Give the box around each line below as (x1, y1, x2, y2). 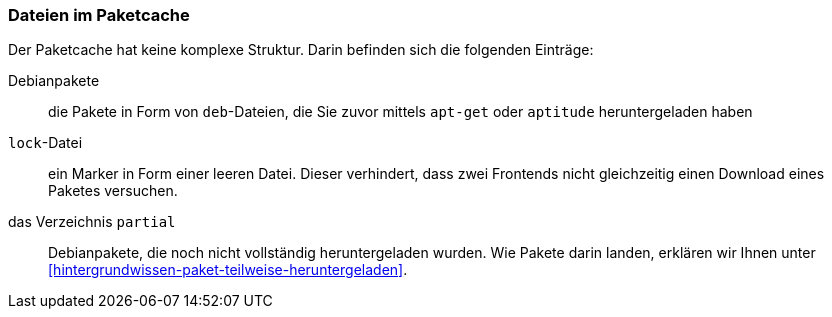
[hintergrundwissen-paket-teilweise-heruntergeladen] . (48, 261, 408, 279)
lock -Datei (8, 134, 83, 152)
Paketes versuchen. (48, 182, 178, 200)
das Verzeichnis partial (8, 213, 176, 231)
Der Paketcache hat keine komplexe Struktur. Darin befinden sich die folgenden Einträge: (8, 41, 594, 59)
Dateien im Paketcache (8, 5, 190, 25)
